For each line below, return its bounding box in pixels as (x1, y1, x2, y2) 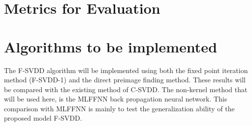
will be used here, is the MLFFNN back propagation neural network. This (4, 94, 227, 104)
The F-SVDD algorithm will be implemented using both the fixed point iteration (4, 65, 248, 75)
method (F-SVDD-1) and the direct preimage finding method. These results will (4, 75, 246, 85)
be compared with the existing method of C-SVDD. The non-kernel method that (4, 84, 248, 94)
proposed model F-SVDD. (4, 113, 82, 123)
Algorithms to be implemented (4, 36, 218, 56)
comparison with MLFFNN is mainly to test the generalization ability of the (4, 103, 235, 113)
